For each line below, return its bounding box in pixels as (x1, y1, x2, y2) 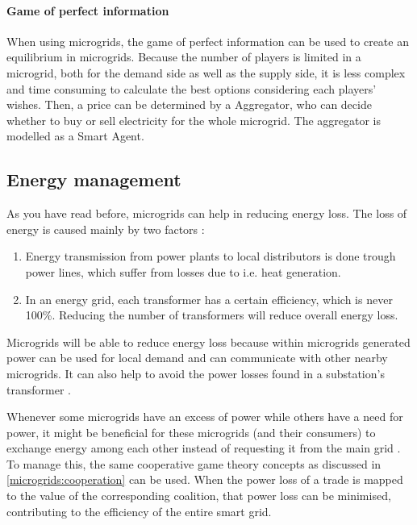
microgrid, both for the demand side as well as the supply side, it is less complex (6, 64, 406, 81)
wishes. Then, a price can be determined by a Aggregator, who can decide (6, 96, 372, 113)
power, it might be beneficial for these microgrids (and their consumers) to (6, 423, 376, 440)
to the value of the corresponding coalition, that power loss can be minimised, (6, 487, 391, 504)
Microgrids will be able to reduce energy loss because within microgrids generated (6, 333, 411, 350)
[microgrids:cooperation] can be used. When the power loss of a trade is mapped (6, 471, 403, 488)
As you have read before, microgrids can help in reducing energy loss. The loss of (6, 205, 407, 222)
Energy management (6, 167, 181, 192)
